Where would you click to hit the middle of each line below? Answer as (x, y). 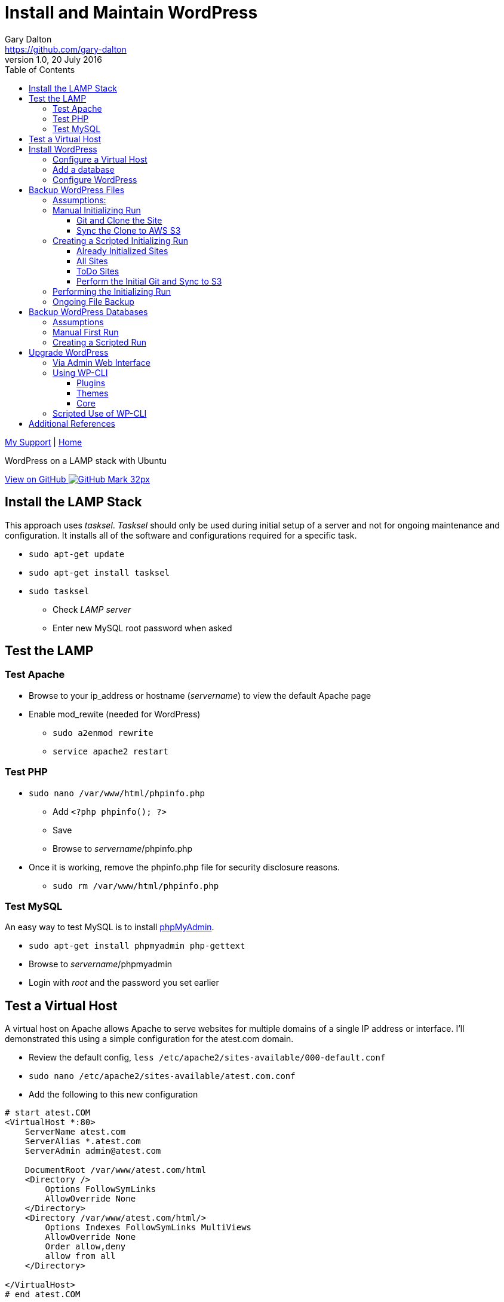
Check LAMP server (92, 609)
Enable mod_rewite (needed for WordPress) (115, 714)
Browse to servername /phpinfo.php (123, 848)
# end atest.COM (43, 1295)
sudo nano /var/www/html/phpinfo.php (117, 793)
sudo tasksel (59, 591)
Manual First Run (86, 332)
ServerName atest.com (75, 1132)
